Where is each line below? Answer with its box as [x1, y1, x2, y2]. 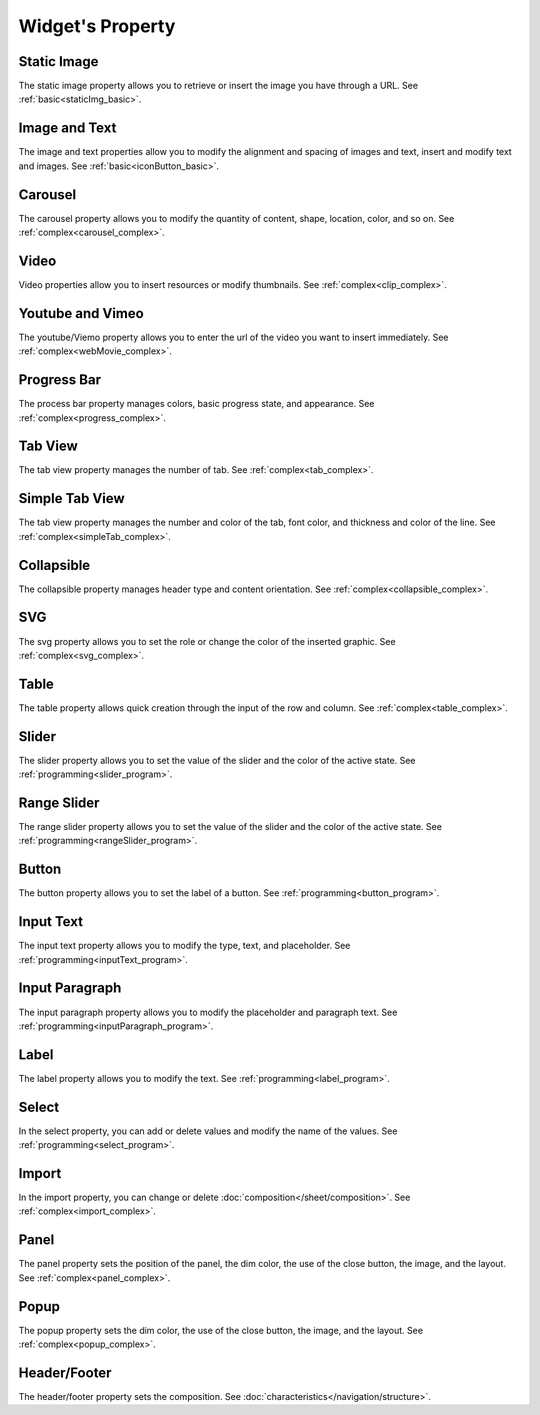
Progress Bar [18, 371, 102, 389]
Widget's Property [18, 15, 176, 37]
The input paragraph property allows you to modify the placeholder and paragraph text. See [18, 1006, 398, 1018]
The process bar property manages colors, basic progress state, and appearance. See [18, 398, 375, 410]
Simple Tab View [18, 490, 125, 507]
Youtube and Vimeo [18, 305, 144, 322]
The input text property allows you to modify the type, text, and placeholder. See [18, 940, 351, 952]
